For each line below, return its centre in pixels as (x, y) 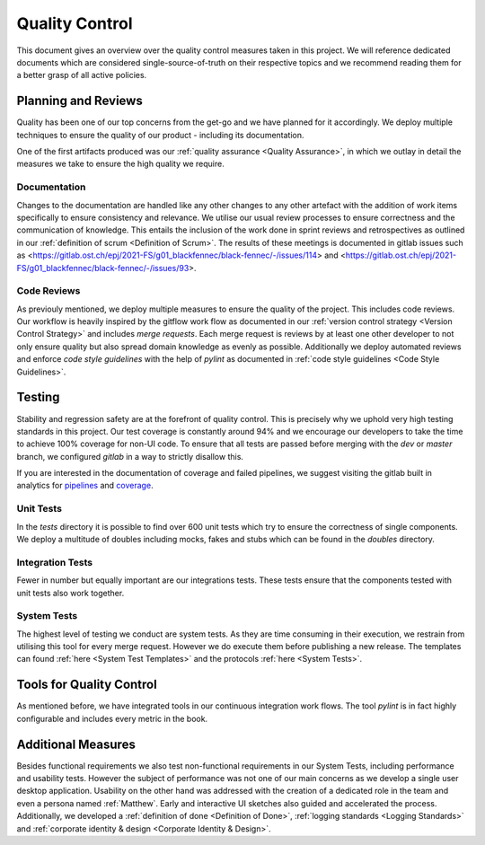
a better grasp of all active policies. (82, 75)
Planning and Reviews (79, 101)
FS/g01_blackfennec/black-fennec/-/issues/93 (103, 268)
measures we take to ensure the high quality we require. (120, 164)
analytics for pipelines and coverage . (85, 486)
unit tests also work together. (71, 593)
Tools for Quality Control (87, 685)
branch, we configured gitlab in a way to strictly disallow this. (130, 456)
